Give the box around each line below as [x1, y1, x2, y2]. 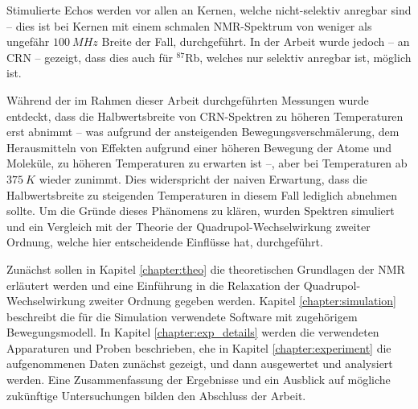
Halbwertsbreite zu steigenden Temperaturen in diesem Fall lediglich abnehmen [6, 186, 397, 203]
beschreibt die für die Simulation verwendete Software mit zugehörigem [6, 308, 358, 324]
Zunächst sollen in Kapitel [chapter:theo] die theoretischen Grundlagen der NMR [6, 260, 405, 277]
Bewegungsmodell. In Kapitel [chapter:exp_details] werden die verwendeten [6, 324, 379, 341]
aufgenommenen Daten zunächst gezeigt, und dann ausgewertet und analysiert [6, 355, 393, 372]
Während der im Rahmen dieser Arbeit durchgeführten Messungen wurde [6, 91, 369, 108]
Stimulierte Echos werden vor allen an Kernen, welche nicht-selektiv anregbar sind [6, 2, 412, 18]
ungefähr [6, 33, 50, 50]
